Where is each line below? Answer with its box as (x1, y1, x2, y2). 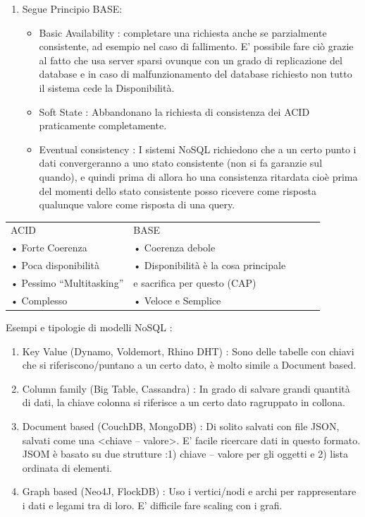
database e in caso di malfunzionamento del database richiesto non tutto (39, 66, 352, 81)
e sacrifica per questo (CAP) (133, 275, 256, 290)
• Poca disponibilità (11, 258, 99, 273)
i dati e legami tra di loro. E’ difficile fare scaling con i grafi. (22, 497, 283, 512)
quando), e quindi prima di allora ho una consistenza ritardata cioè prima (39, 169, 358, 184)
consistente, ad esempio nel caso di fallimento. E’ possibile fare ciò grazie (39, 39, 354, 54)
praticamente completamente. (39, 118, 167, 133)
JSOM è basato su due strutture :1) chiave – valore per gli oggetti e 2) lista (22, 446, 349, 461)
